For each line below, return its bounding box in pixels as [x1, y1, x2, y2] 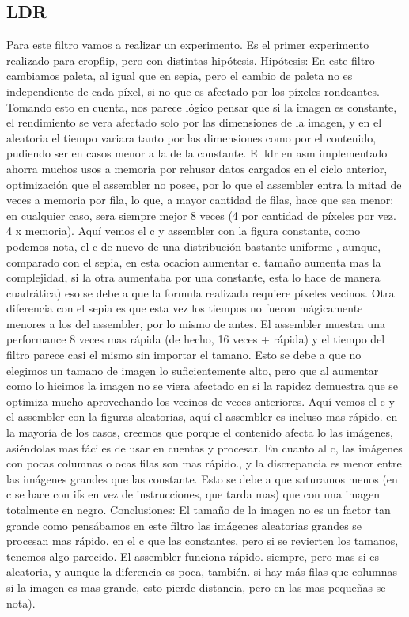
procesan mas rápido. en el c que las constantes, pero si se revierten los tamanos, [6, 532, 399, 549]
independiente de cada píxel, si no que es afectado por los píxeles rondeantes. [6, 82, 380, 99]
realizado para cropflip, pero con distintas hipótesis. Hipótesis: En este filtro [6, 51, 375, 68]
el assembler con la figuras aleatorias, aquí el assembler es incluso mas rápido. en [6, 408, 398, 425]
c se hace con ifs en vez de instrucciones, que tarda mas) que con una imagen [6, 486, 381, 502]
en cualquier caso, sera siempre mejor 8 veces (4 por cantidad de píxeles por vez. [6, 206, 396, 223]
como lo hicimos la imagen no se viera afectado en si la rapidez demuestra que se [6, 377, 399, 394]
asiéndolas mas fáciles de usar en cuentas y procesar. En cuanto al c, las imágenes [6, 439, 403, 456]
